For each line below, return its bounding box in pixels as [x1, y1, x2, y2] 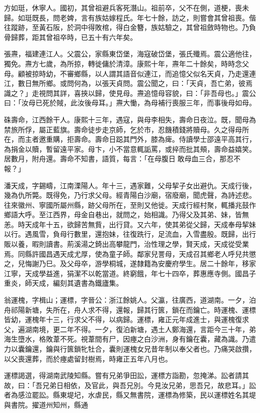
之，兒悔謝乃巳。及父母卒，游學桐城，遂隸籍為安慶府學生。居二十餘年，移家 [4, 258, 256, 269]
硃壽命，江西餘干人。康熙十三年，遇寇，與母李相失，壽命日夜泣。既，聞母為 [4, 114, 256, 124]
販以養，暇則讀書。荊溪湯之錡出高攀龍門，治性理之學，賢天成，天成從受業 [4, 239, 249, 249]
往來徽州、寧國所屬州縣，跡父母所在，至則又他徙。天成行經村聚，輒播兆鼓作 [4, 199, 256, 210]
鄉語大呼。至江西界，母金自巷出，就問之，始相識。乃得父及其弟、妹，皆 [4, 209, 242, 220]
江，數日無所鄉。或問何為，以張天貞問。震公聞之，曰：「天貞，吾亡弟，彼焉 [4, 78, 252, 88]
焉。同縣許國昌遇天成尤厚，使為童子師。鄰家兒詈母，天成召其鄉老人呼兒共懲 [4, 248, 256, 259]
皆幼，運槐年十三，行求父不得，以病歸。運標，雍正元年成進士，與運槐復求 [4, 314, 249, 325]
